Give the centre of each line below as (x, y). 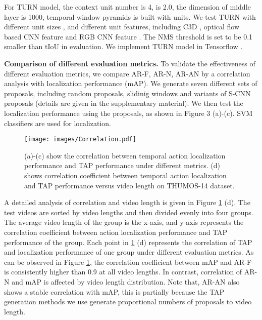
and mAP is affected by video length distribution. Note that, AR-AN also (126, 281)
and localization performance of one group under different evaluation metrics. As (129, 252)
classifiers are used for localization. (58, 123)
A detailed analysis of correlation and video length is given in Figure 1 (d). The (127, 202)
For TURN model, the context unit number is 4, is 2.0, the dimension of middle (127, 7)
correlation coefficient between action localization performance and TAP (116, 232)
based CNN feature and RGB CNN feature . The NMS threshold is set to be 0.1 (128, 36)
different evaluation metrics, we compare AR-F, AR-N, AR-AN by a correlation (127, 73)
